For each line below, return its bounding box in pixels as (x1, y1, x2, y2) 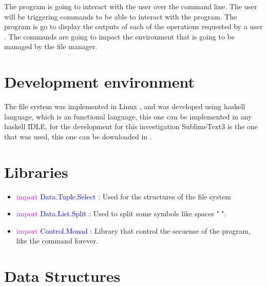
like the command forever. (16, 235, 98, 246)
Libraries (4, 161, 68, 182)
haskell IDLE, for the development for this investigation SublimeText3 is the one (4, 121, 258, 132)
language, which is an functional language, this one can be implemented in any (4, 111, 252, 121)
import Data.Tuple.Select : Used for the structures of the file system (16, 191, 231, 201)
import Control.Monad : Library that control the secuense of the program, (16, 225, 251, 236)
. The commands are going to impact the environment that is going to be (4, 31, 235, 42)
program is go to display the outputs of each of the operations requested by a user (4, 21, 263, 32)
